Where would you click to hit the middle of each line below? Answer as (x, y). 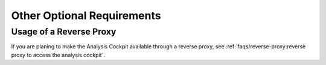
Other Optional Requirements (86, 16)
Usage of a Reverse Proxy (64, 32)
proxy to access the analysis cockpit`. (58, 55)
